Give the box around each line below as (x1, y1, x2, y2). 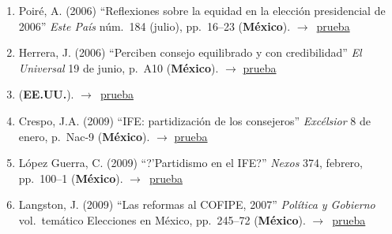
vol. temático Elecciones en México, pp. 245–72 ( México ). (18, 211, 306, 228)
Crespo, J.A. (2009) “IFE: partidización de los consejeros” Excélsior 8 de (18, 112, 371, 128)
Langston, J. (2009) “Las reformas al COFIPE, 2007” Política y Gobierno (18, 196, 375, 213)
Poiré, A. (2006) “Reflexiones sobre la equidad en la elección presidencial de (18, 2, 386, 18)
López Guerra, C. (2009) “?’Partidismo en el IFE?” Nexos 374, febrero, (18, 154, 363, 171)
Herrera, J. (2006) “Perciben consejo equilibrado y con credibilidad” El (18, 44, 362, 61)
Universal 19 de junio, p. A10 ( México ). (18, 59, 219, 76)
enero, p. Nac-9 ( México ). (18, 128, 150, 144)
